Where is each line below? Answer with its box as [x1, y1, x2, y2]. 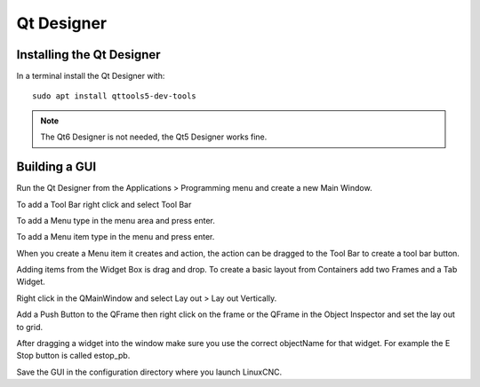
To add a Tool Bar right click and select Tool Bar [16, 199, 192, 209]
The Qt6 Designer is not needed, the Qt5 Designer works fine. [40, 131, 268, 142]
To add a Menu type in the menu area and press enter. [16, 215, 215, 225]
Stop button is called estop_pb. [16, 351, 131, 361]
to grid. [16, 321, 44, 332]
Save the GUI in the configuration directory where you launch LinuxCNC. [16, 367, 283, 377]
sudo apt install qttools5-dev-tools [32, 91, 197, 101]
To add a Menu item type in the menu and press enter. [16, 232, 215, 242]
